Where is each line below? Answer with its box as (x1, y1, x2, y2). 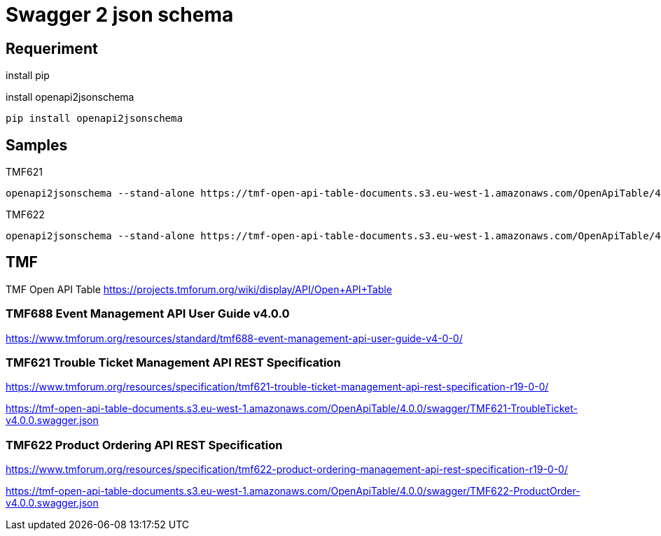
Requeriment (6, 39, 98, 57)
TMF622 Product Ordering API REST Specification (6, 437, 283, 452)
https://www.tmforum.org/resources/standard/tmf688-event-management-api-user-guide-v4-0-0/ (6, 332, 463, 344)
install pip (6, 69, 50, 82)
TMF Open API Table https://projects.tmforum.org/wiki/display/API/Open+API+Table (6, 283, 392, 295)
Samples (6, 136, 68, 154)
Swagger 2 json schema (6, 3, 234, 27)
